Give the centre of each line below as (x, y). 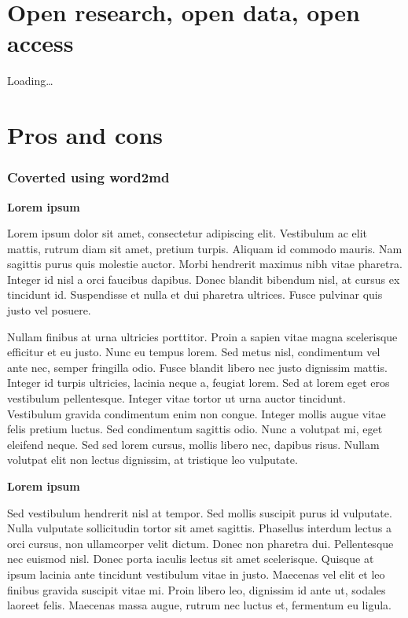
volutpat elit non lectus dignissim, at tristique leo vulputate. (153, 460)
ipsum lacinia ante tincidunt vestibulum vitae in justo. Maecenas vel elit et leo (196, 574)
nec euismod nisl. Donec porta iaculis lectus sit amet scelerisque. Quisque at (191, 559)
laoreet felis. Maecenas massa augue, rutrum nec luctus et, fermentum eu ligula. (199, 605)
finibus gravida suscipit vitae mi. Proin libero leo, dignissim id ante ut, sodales (197, 589)
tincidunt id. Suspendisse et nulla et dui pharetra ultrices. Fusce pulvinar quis (195, 294)
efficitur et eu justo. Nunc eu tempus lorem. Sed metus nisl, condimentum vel (194, 352)
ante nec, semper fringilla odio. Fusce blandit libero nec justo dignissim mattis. (197, 367)
